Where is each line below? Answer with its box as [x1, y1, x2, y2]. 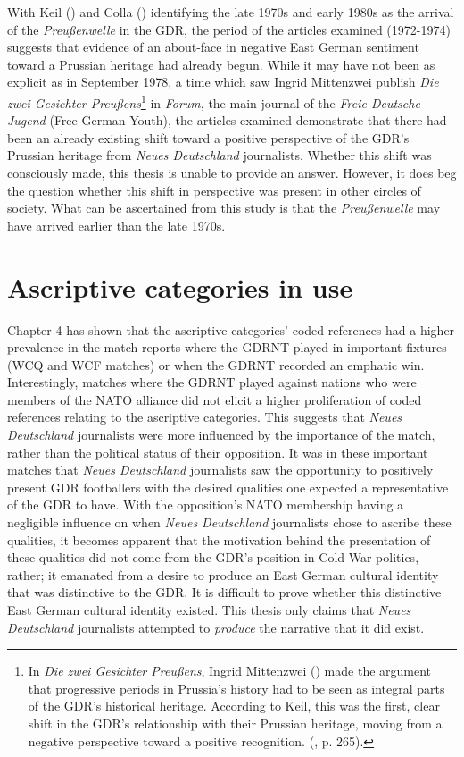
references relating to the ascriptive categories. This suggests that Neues [7, 408, 402, 426]
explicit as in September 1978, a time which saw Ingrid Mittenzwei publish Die [7, 72, 439, 91]
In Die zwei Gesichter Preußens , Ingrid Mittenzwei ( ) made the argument [28, 661, 432, 680]
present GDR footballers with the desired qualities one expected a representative [7, 477, 449, 496]
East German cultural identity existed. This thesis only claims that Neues [7, 601, 411, 618]
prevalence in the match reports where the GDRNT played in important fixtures [7, 338, 447, 357]
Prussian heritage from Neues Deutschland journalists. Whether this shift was [7, 146, 432, 164]
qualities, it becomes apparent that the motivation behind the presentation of [7, 530, 431, 549]
